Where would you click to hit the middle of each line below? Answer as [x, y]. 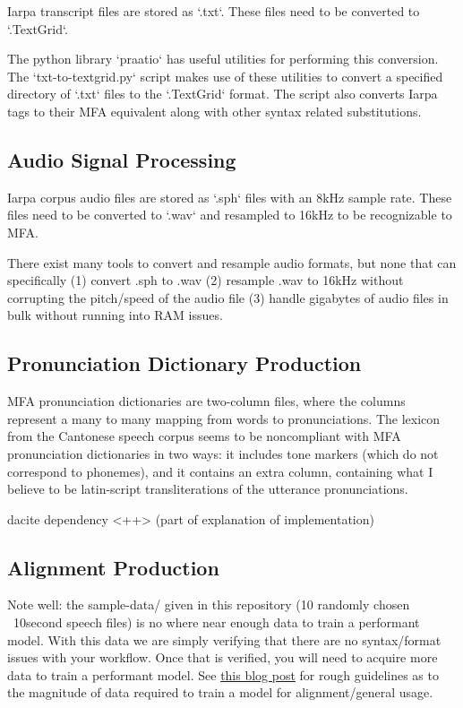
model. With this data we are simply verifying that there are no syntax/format [224, 639]
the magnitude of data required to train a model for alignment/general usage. [220, 692]
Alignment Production [113, 567]
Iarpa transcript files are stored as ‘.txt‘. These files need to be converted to [214, 11]
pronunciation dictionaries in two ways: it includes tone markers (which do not [223, 453]
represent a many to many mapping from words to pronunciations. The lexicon [224, 418]
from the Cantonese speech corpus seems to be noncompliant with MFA [204, 436]
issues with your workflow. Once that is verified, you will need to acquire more [223, 657]
